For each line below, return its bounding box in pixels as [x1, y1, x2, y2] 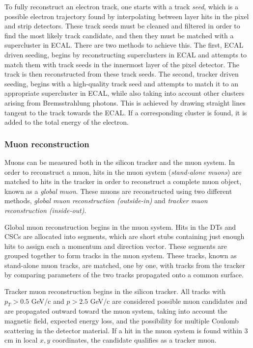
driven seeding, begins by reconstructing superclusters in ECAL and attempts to [4, 49, 247, 59]
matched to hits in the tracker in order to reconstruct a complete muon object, [4, 176, 242, 187]
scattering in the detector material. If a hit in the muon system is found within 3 [4, 325, 248, 335]
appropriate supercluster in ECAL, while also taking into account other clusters [4, 88, 245, 98]
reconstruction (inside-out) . [4, 205, 86, 215]
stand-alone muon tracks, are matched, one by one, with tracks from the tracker [4, 260, 245, 270]
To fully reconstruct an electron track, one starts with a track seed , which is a [4, 1, 238, 11]
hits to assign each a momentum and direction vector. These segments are [4, 241, 227, 251]
